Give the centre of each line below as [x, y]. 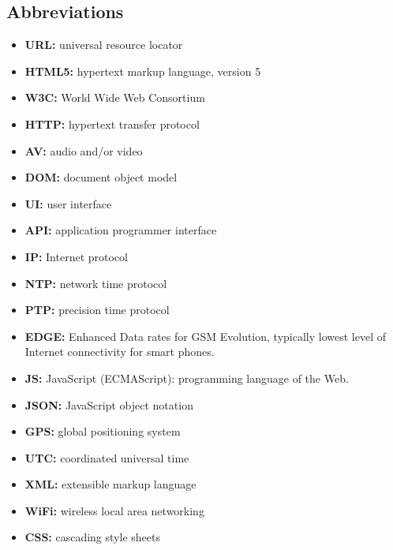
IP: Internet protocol [76, 256]
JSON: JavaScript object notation [109, 404]
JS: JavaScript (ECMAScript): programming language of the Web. [187, 378]
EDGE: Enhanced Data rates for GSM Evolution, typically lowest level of [205, 336]
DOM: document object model [101, 177]
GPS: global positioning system [103, 431]
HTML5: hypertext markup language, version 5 [143, 71]
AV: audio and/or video [84, 150]
